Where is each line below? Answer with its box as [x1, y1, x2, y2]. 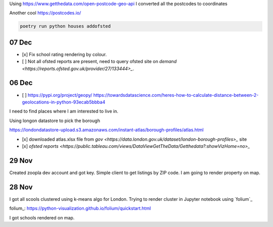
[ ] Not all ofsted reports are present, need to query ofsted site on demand [22, 59, 177, 65]
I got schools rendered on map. [9, 214, 75, 220]
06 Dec [9, 79, 33, 87]
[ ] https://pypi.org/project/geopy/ [22, 92, 93, 98]
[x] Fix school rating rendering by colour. [22, 51, 107, 58]
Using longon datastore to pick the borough [9, 118, 101, 124]
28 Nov [9, 183, 33, 191]
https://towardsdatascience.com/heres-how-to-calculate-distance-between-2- [93, 92, 259, 98]
